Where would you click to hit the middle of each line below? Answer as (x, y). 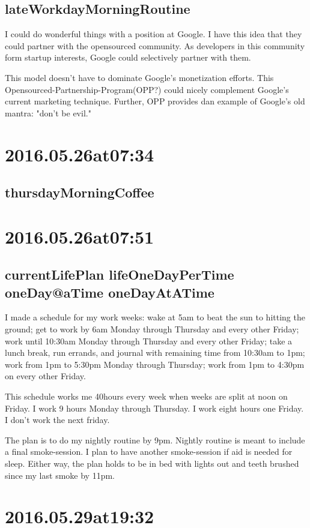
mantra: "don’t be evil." (48, 112)
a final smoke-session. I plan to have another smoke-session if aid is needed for (149, 451)
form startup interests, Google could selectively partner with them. (128, 57)
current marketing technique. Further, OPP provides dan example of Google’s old (155, 101)
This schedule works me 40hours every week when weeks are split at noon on (146, 396)
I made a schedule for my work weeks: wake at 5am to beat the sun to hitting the (155, 317)
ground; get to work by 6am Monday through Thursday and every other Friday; (152, 329)
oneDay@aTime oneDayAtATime (110, 292)
